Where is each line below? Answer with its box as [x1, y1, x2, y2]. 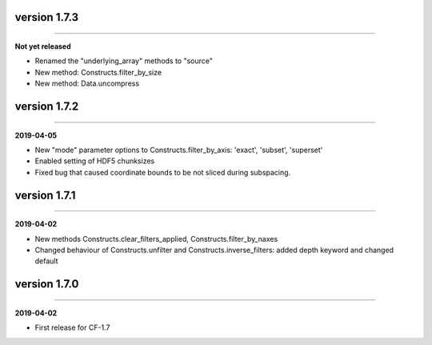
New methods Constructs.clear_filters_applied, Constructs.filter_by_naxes [34, 234, 278, 243]
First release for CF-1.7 [34, 323, 110, 332]
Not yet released [14, 42, 71, 51]
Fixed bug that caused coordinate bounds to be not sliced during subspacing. [34, 167, 291, 177]
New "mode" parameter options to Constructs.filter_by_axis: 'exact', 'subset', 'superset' [34, 145, 323, 154]
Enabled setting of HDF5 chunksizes [34, 156, 155, 166]
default [34, 256, 59, 266]
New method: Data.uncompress [34, 78, 140, 88]
